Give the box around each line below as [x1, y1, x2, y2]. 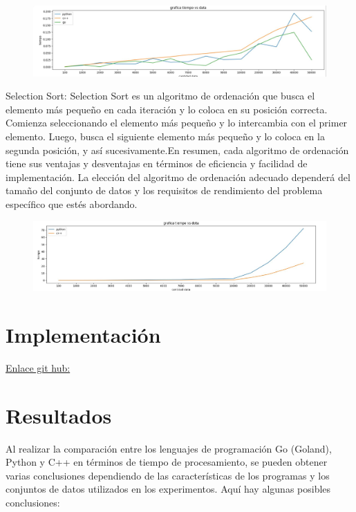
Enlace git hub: [6, 360, 71, 374]
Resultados [6, 401, 112, 429]
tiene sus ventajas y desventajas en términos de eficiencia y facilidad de [6, 156, 308, 171]
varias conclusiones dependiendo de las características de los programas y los [6, 468, 330, 482]
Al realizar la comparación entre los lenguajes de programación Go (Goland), [6, 441, 332, 455]
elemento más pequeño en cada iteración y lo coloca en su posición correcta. [6, 102, 328, 116]
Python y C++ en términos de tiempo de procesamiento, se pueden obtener [6, 455, 328, 469]
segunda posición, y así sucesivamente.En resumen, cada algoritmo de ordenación [6, 142, 349, 157]
